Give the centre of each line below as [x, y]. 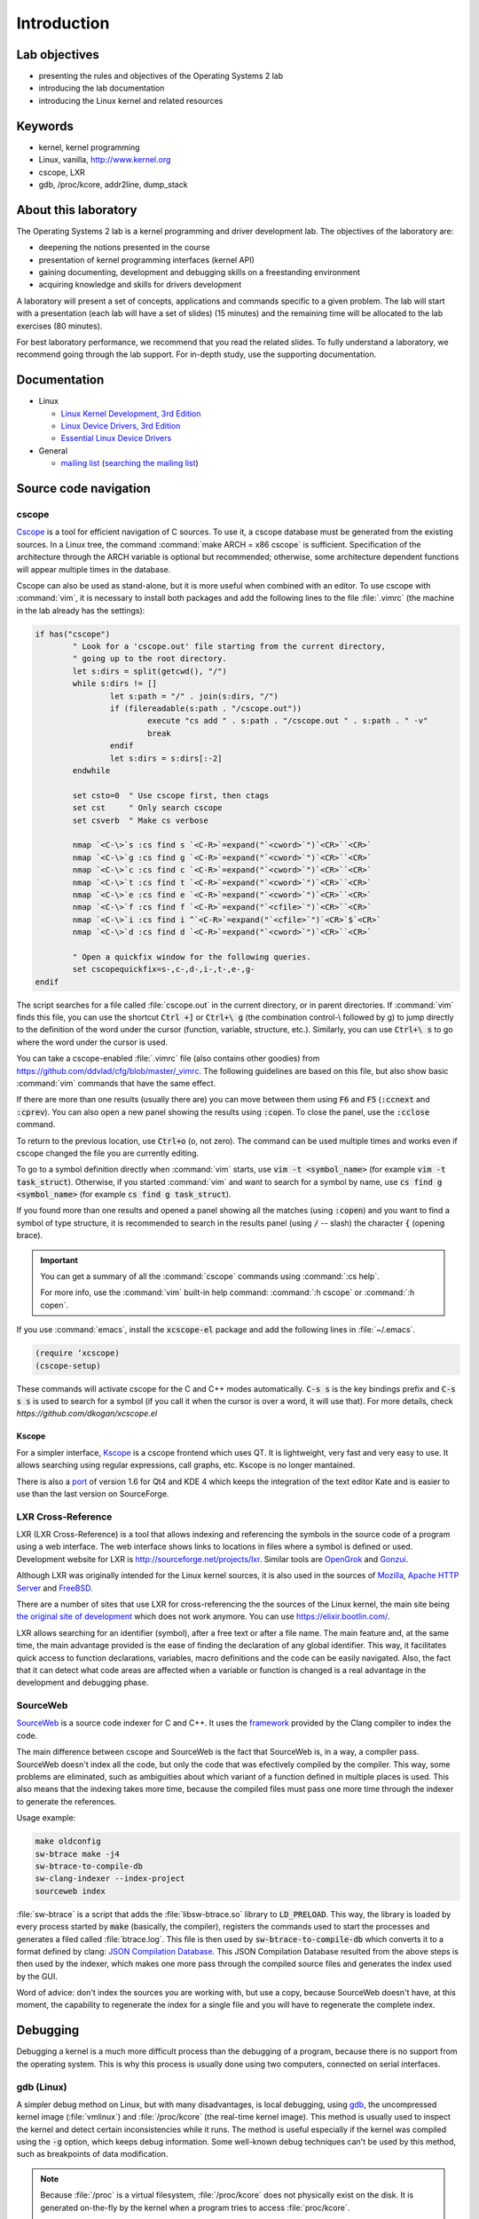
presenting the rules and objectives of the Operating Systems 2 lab [161, 76]
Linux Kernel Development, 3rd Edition [131, 414]
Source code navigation [83, 489]
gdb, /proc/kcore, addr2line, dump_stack [113, 184]
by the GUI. [37, 1976]
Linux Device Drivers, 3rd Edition [121, 426]
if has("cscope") [73, 634]
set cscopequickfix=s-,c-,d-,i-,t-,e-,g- [164, 969]
